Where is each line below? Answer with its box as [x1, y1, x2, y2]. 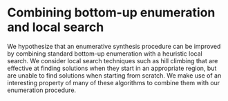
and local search [7, 19, 104, 35]
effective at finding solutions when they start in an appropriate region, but [7, 64, 217, 72]
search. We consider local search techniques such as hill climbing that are [7, 56, 218, 65]
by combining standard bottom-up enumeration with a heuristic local [7, 49, 202, 58]
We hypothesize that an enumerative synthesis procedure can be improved [7, 42, 221, 50]
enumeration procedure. [7, 86, 77, 94]
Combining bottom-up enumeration [7, 5, 216, 21]
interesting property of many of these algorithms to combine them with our [7, 78, 220, 87]
